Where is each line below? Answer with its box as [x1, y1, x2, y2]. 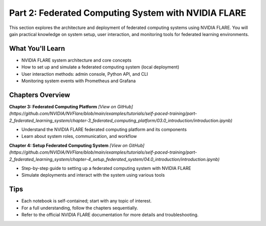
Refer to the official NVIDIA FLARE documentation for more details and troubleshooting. [21, 212, 199, 218]
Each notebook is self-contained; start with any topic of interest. [21, 198, 152, 204]
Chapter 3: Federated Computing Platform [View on [9, 103, 116, 109]
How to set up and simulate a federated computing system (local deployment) [21, 64, 180, 70]
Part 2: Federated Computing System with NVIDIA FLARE [9, 7, 246, 18]
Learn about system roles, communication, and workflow [21, 133, 137, 139]
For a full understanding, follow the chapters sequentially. [21, 205, 138, 211]
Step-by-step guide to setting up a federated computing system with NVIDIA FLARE [21, 165, 192, 171]
